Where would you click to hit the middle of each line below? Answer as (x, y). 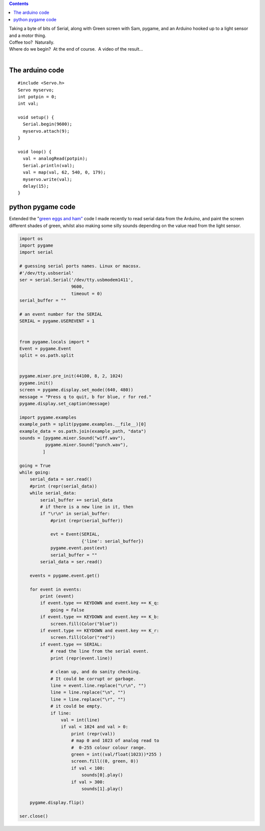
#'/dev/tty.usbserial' (47, 273)
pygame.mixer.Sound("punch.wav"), (87, 445)
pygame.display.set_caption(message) (65, 404)
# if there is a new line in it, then (87, 507)
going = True (35, 465)
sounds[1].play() (102, 788)
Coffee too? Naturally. (32, 42)
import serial (36, 252)
